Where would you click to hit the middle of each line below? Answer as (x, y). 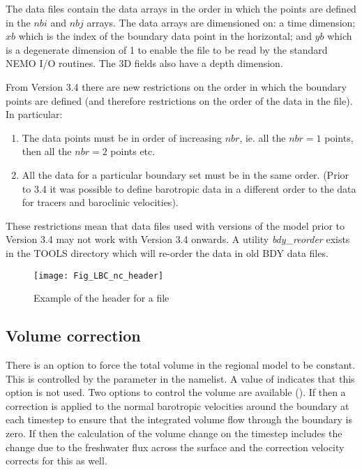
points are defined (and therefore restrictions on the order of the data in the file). (179, 100)
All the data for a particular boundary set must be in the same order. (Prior (186, 174)
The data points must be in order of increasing (122, 137)
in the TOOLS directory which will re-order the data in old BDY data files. (167, 252)
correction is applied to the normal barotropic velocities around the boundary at (178, 405)
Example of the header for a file (101, 298)
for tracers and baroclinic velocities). (100, 202)
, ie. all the (263, 137)
